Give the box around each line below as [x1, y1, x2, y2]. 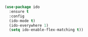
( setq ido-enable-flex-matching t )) [9, 28, 84, 33]
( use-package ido [4, 4, 40, 9]
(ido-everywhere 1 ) [9, 23, 49, 28]
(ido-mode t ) [9, 18, 36, 23]
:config [9, 13, 25, 19]
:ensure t [9, 9, 29, 14]
